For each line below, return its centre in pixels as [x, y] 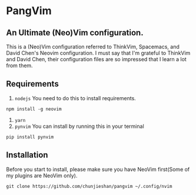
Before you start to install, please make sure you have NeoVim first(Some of [98, 169]
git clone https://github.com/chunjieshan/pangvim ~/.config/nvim [89, 186]
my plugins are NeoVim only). [42, 176]
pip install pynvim [30, 137]
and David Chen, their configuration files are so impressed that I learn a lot [96, 59]
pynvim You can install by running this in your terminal [79, 126]
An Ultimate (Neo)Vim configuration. [75, 33]
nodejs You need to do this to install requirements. [75, 98]
